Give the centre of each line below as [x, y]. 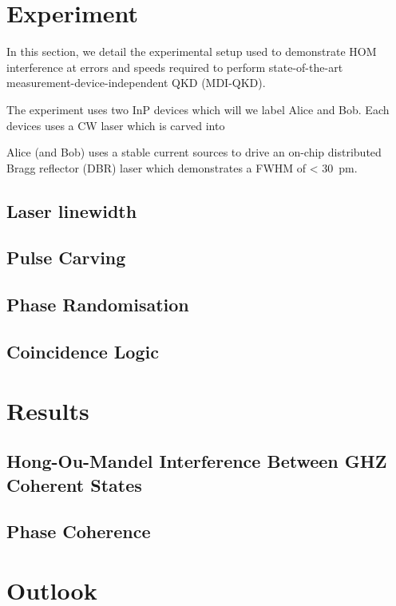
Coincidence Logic [83, 352]
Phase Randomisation [98, 305]
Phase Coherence [79, 531]
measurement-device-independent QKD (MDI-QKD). [136, 83]
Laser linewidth [72, 210]
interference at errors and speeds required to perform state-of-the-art [175, 67]
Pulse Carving [66, 257]
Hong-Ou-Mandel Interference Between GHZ [197, 461]
